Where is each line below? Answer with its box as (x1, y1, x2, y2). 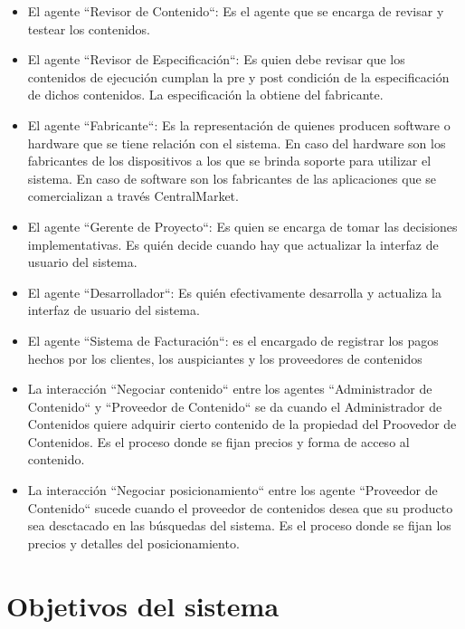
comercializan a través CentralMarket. (27, 186, 239, 205)
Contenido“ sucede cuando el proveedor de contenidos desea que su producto (27, 498, 453, 517)
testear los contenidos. (27, 19, 150, 38)
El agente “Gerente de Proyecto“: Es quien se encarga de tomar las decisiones (27, 216, 458, 235)
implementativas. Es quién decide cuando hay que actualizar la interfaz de (27, 234, 439, 253)
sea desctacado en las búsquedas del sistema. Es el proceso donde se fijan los (27, 516, 451, 535)
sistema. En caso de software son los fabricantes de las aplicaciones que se (27, 168, 437, 187)
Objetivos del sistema (6, 586, 280, 624)
